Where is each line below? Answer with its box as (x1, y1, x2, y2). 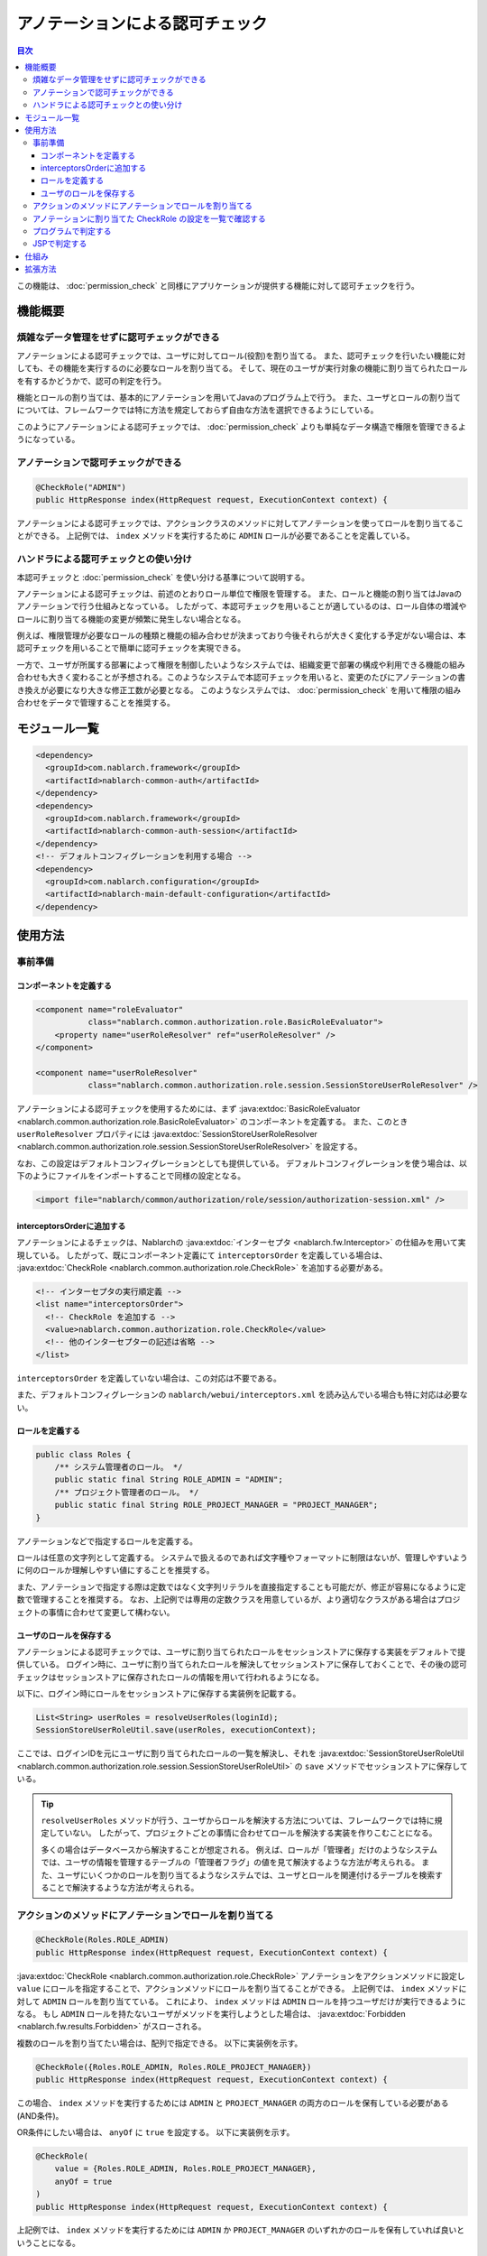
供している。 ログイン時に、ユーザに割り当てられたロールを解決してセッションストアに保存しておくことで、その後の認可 (16, 1659, 468, 1669)
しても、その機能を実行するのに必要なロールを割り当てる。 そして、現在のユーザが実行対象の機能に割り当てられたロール (16, 363, 468, 374)
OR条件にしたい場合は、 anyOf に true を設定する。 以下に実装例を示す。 (16, 2126, 295, 2138)
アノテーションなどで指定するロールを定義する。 (16, 1535, 198, 1547)
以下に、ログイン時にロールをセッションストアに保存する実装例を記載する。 (16, 1688, 301, 1699)
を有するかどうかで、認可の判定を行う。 (16, 375, 167, 386)
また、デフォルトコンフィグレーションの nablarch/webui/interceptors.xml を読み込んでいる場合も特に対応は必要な (16, 1390, 468, 1401)
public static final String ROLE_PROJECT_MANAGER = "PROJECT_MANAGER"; (54, 1500, 379, 1511)
